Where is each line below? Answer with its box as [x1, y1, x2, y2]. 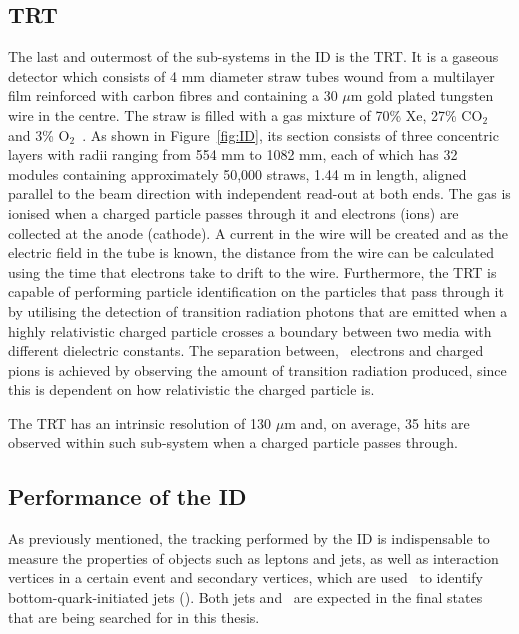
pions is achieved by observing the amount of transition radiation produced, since [8, 359, 507, 380]
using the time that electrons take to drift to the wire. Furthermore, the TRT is [8, 261, 497, 282]
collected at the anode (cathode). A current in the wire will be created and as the [8, 222, 508, 243]
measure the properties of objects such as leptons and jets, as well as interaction [8, 547, 499, 568]
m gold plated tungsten [350, 85, 494, 106]
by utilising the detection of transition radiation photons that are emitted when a [8, 300, 508, 321]
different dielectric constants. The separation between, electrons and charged [8, 340, 484, 361]
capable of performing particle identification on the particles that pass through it [8, 281, 504, 302]
